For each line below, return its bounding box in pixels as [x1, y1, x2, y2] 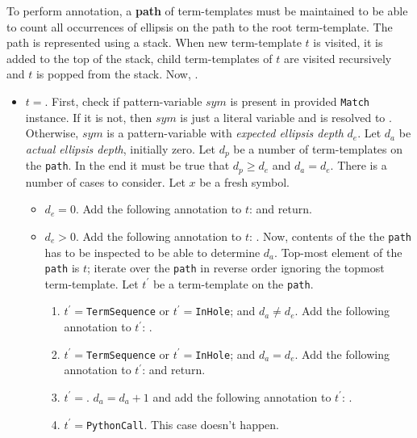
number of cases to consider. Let [25, 173, 186, 190]
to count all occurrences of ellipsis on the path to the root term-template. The [6, 18, 393, 35]
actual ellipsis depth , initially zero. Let [25, 140, 215, 157]
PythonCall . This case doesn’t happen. [85, 415, 279, 432]
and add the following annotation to [152, 388, 332, 405]
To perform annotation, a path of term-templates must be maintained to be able [6, 2, 408, 19]
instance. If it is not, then [25, 108, 152, 125]
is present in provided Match [230, 92, 369, 109]
